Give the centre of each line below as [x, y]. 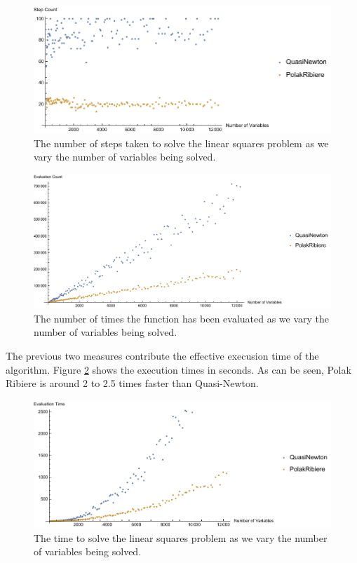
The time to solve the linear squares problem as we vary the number [181, 537]
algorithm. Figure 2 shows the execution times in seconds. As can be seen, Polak [178, 369]
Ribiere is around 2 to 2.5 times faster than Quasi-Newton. [132, 383]
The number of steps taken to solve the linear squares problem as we [181, 143]
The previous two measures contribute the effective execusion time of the [162, 356]
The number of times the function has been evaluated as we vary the [182, 318]
